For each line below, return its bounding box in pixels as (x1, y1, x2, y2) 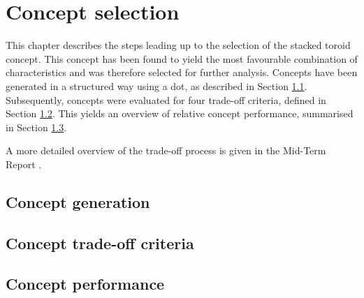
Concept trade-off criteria (6, 232, 194, 253)
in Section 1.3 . (6, 119, 67, 134)
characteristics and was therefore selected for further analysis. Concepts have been (6, 65, 358, 80)
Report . (6, 156, 42, 171)
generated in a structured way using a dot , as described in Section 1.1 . (6, 78, 307, 93)
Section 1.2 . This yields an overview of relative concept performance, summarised (6, 106, 354, 121)
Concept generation (6, 191, 150, 212)
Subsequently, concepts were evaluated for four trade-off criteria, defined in (6, 92, 326, 107)
